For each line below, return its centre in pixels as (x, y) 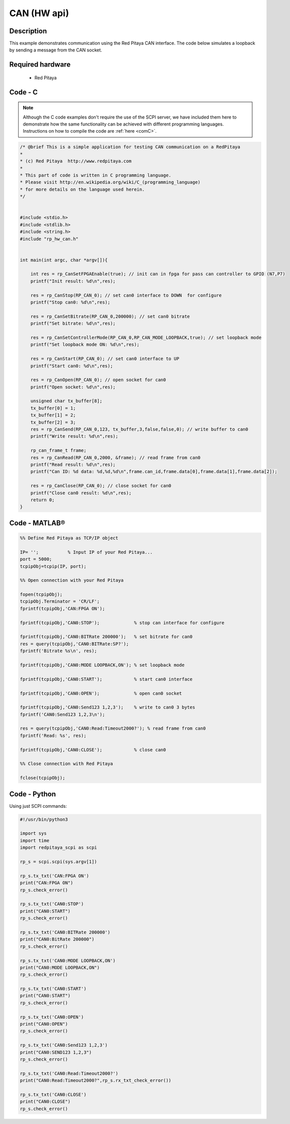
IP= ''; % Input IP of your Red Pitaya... (86, 552)
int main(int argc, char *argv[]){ (64, 260)
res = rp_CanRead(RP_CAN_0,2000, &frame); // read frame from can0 (116, 457)
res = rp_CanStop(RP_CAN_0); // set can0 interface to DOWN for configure (126, 295)
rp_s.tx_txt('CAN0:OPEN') (52, 1017)
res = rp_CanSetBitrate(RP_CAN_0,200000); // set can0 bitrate (110, 316)
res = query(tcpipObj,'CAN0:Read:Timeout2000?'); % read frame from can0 (113, 728)
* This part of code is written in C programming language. (96, 175)
